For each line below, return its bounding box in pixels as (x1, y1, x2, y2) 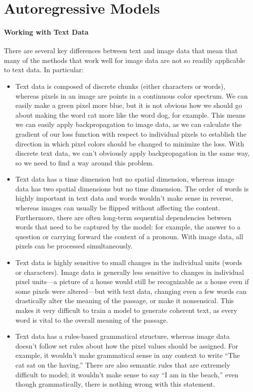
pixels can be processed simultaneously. (15, 241, 133, 251)
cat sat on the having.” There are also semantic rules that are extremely (15, 359, 231, 370)
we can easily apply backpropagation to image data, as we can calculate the (15, 119, 242, 129)
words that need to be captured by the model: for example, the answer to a (15, 222, 241, 232)
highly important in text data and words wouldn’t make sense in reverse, (15, 193, 233, 203)
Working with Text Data (4, 26, 89, 37)
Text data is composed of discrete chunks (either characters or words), (15, 81, 226, 91)
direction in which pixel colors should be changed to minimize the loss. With (15, 138, 244, 148)
